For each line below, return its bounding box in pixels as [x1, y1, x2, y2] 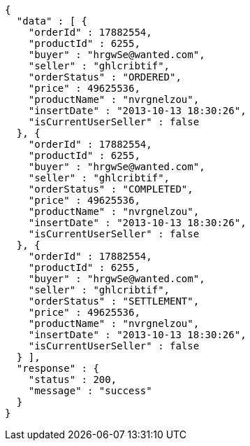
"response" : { [16, 363, 99, 374]
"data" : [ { [16, 15, 88, 27]
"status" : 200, [28, 374, 117, 385]
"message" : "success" [28, 385, 152, 396]
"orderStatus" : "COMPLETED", [28, 183, 193, 195]
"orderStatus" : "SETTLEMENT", [28, 295, 200, 307]
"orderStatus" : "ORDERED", [28, 71, 182, 83]
